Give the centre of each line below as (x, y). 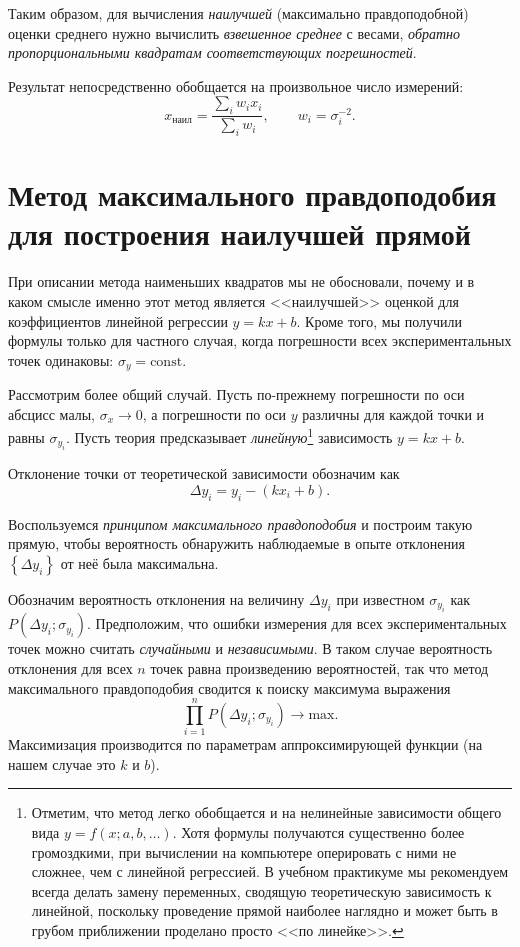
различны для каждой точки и (393, 413)
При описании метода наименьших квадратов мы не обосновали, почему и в (241, 281)
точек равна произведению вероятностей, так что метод (319, 667)
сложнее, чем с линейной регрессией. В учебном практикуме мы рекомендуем (270, 871)
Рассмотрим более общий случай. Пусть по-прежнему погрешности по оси (236, 394)
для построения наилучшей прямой (239, 233)
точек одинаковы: (61, 359)
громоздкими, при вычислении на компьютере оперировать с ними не (244, 851)
